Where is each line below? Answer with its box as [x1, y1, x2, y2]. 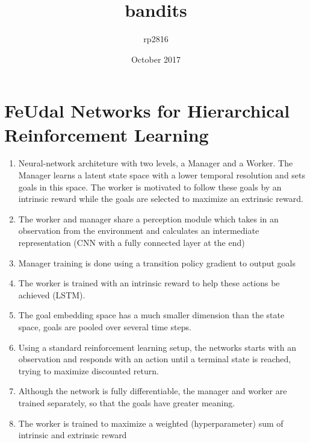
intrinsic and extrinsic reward [18, 429, 127, 441]
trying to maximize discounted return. [18, 364, 159, 377]
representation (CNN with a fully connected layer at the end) [18, 236, 245, 248]
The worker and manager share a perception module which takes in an [18, 212, 279, 225]
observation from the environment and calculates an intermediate [18, 224, 259, 237]
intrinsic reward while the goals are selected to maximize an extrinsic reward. [18, 192, 303, 205]
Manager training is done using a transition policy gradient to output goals [18, 256, 296, 269]
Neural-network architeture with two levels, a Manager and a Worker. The [18, 157, 293, 169]
